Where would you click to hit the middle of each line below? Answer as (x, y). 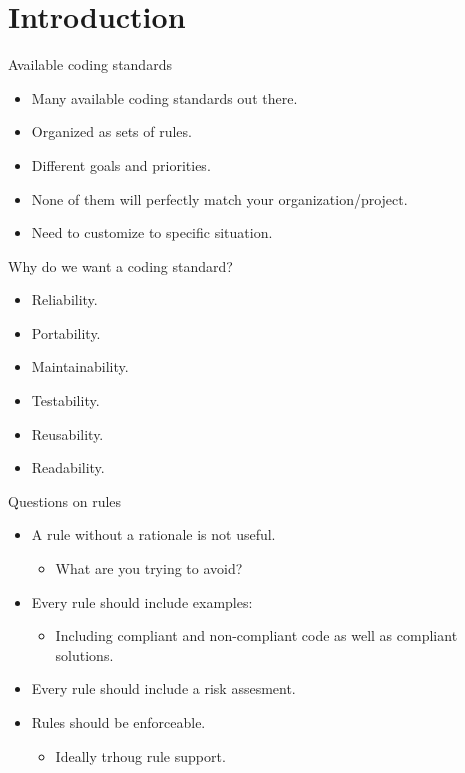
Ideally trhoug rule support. (140, 755)
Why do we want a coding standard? (120, 265)
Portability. (66, 332)
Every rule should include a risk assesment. (163, 688)
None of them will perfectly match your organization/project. (219, 198)
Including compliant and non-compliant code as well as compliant (256, 635)
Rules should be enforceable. (118, 722)
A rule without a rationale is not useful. (153, 534)
